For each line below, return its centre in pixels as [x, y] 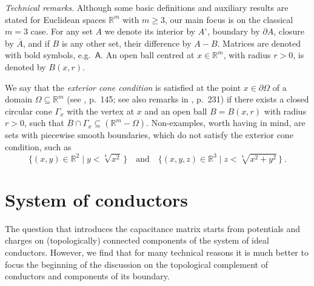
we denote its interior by [150, 31]
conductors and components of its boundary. [87, 276]
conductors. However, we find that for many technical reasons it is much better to [157, 252]
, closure [289, 31]
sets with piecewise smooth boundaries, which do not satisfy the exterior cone [149, 135]
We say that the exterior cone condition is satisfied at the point [123, 87]
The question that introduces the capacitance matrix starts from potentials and [153, 228]
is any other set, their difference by [126, 43]
